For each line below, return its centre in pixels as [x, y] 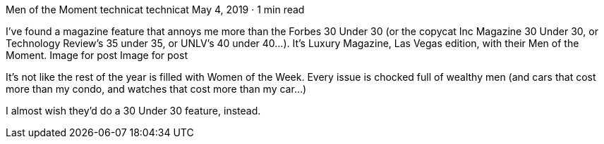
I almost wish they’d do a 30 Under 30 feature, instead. [133, 111]
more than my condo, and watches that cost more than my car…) [156, 89]
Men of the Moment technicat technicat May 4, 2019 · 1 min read [155, 9]
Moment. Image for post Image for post [97, 55]
